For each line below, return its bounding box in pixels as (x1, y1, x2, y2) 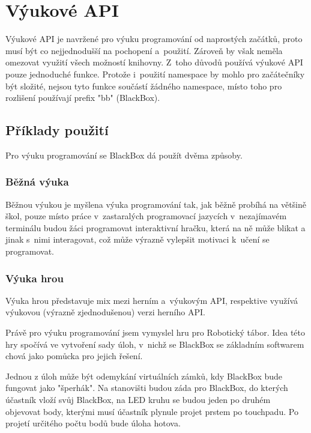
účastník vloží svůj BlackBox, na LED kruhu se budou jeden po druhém (5, 393, 271, 406)
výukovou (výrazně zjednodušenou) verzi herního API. (5, 306, 205, 318)
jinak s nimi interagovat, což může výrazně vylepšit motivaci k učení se (5, 233, 270, 246)
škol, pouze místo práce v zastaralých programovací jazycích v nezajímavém (5, 210, 287, 222)
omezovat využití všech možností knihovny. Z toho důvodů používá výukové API (5, 56, 303, 68)
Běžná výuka (5, 174, 69, 189)
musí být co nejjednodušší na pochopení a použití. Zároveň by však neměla (5, 44, 283, 56)
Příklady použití (5, 121, 109, 139)
